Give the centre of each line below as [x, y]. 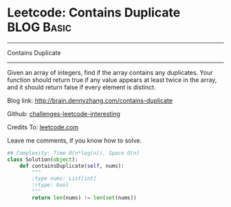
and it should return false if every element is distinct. [81, 87]
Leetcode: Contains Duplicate [94, 13]
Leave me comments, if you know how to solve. [75, 140]
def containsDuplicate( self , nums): [72, 166]
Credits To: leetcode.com [43, 127]
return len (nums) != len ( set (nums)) [84, 198]
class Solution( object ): [43, 160]
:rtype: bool [51, 185]
